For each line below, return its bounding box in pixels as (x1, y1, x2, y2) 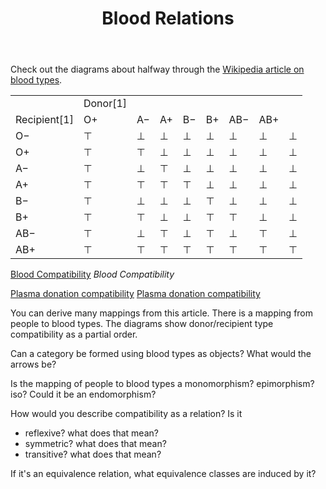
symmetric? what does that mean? (24, 438, 167, 450)
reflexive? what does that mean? (24, 427, 159, 439)
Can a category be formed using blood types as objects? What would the (10, 348, 312, 360)
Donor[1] (83, 97, 128, 111)
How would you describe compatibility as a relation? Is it (10, 408, 243, 420)
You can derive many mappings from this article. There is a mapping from (10, 307, 314, 319)
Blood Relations (101, 7, 235, 30)
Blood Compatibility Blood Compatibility (10, 268, 175, 281)
